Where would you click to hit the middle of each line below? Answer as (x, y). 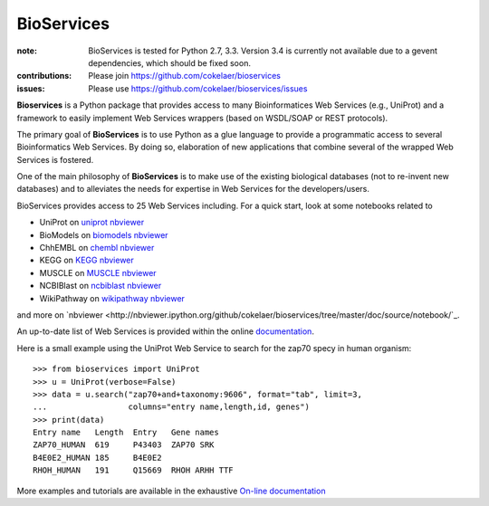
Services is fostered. (55, 159)
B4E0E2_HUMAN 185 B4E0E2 (97, 458)
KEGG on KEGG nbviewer (87, 260)
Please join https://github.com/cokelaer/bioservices (184, 76)
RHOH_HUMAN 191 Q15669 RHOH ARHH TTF (134, 470)
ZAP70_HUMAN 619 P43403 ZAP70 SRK (124, 445)
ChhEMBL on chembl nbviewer (97, 248)
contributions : (44, 76)
